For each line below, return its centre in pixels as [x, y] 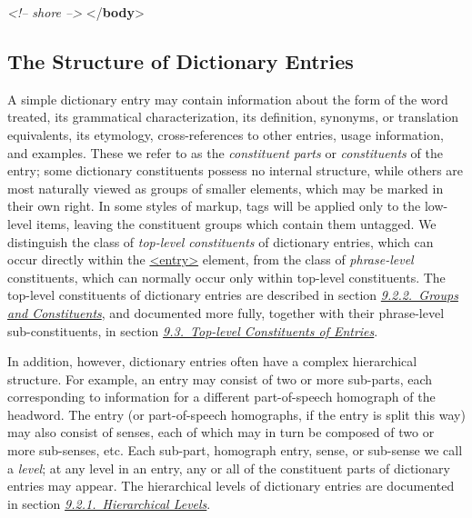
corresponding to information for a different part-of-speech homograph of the [221, 397]
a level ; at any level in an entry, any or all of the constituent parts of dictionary [229, 468]
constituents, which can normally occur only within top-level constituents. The [226, 277]
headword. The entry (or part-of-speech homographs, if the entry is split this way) [236, 414]
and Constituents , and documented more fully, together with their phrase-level [226, 312]
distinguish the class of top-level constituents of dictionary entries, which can [221, 241]
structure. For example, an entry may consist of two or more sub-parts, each [220, 379]
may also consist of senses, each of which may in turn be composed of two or [221, 432]
